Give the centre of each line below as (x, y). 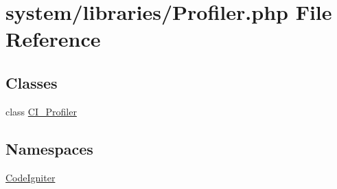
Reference (53, 39)
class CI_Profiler (41, 111)
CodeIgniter (31, 177)
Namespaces (49, 148)
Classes (32, 82)
